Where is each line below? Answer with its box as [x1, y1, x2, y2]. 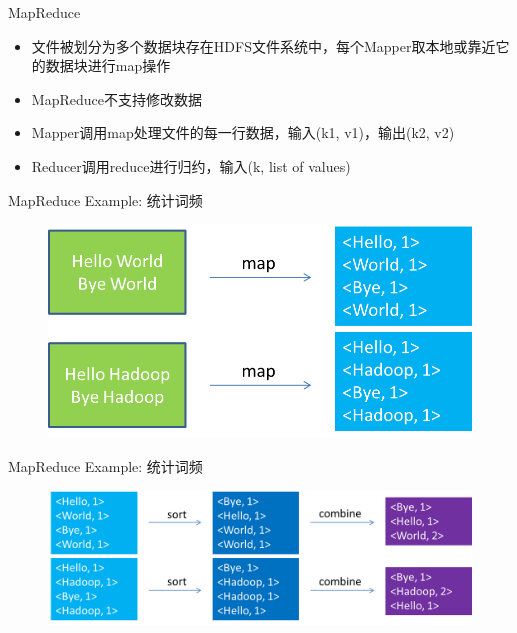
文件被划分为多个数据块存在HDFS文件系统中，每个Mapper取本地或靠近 [31, 35, 496, 56]
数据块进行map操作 [45, 55, 171, 76]
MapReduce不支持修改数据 [31, 88, 202, 109]
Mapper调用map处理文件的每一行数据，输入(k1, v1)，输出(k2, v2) [31, 122, 455, 143]
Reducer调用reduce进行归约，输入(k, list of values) [31, 155, 351, 176]
